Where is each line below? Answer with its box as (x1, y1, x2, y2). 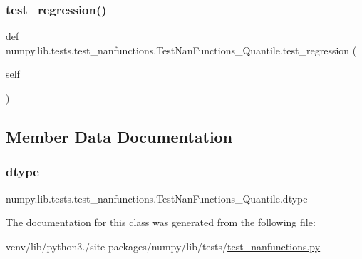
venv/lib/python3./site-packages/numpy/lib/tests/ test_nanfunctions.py (6, 238, 321, 253)
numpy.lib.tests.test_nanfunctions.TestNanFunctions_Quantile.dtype (6, 191, 308, 205)
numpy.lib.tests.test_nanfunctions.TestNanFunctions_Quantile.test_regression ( (6, 42, 357, 57)
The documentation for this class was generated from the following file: (6, 215, 316, 230)
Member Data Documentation (6, 125, 233, 147)
